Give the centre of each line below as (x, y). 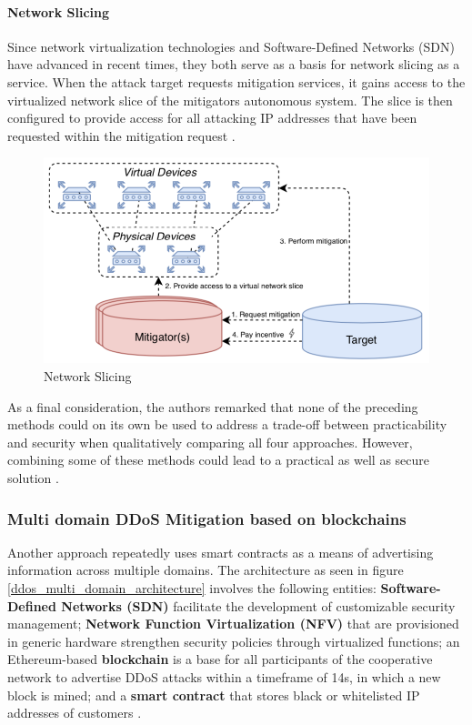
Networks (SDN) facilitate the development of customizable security (258, 605)
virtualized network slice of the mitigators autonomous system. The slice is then (230, 100)
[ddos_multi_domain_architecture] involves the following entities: (192, 588)
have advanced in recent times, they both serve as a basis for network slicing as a (234, 64)
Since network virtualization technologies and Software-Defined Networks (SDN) (231, 46)
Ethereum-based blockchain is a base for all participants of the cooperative (220, 659)
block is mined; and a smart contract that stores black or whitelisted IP (214, 695)
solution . (33, 478)
